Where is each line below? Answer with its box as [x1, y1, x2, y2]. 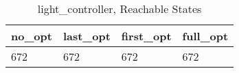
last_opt [62, 28, 111, 44]
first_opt [121, 28, 172, 44]
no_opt [11, 28, 52, 44]
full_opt [182, 28, 229, 44]
